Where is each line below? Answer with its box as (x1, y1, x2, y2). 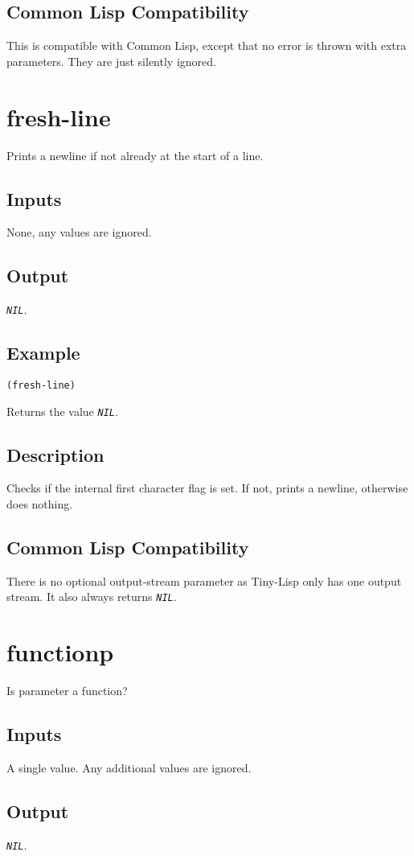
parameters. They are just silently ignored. (6, 52, 216, 69)
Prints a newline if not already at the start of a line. (6, 146, 264, 163)
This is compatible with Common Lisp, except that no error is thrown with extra (6, 37, 407, 54)
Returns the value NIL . (6, 402, 118, 419)
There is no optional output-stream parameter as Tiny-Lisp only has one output (6, 572, 402, 589)
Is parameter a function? (6, 682, 128, 699)
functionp (6, 636, 114, 669)
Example (6, 340, 80, 365)
